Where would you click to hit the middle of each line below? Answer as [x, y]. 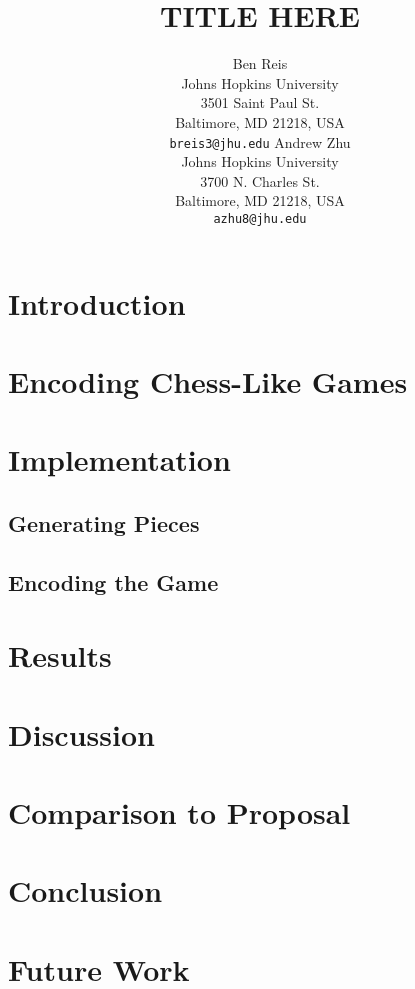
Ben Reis [260, 63]
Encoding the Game [113, 581]
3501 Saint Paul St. [260, 102]
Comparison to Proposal [179, 812]
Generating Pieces [104, 522]
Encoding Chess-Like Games [208, 380]
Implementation [119, 459]
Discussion [81, 733]
